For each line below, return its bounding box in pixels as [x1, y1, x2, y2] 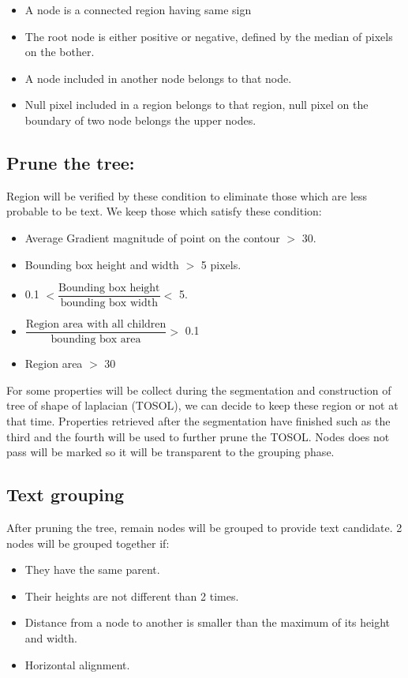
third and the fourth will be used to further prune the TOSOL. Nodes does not [6, 428, 390, 444]
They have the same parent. [24, 561, 160, 578]
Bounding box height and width [24, 256, 179, 272]
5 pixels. [200, 256, 241, 272]
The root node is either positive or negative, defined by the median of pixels [24, 28, 393, 44]
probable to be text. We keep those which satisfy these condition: [6, 203, 322, 219]
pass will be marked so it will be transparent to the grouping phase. [6, 444, 335, 460]
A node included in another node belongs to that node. [24, 69, 292, 86]
